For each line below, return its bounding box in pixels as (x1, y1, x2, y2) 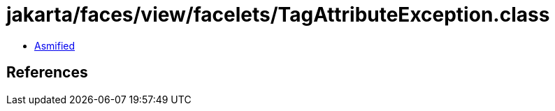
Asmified (34, 39, 75, 52)
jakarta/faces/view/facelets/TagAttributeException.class (6, 3, 550, 27)
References (6, 64, 88, 82)
